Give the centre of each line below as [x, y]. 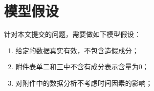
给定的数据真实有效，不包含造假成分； [77, 50]
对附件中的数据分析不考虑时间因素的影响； [84, 83]
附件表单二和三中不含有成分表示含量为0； [82, 67]
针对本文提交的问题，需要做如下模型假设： [72, 34]
